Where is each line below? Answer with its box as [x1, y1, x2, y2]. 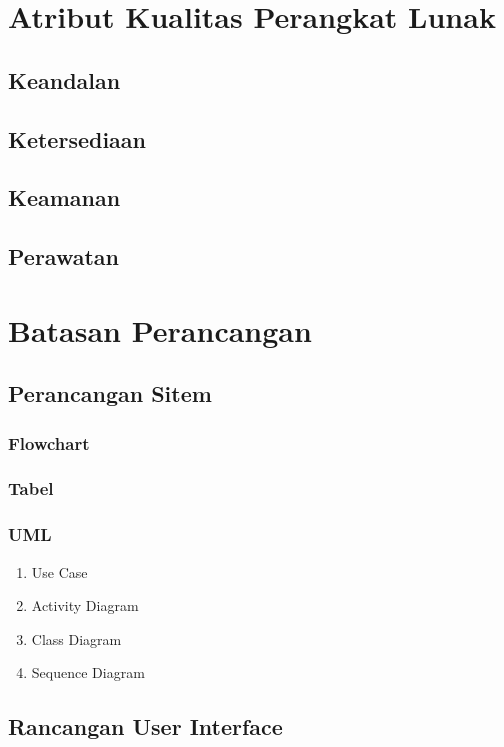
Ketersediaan [8, 123, 147, 154]
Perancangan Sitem [8, 378, 212, 409]
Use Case [31, 561, 88, 582]
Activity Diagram [31, 595, 139, 616]
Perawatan [8, 241, 119, 272]
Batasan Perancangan [8, 309, 312, 350]
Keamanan [8, 182, 121, 213]
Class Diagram [31, 628, 122, 649]
